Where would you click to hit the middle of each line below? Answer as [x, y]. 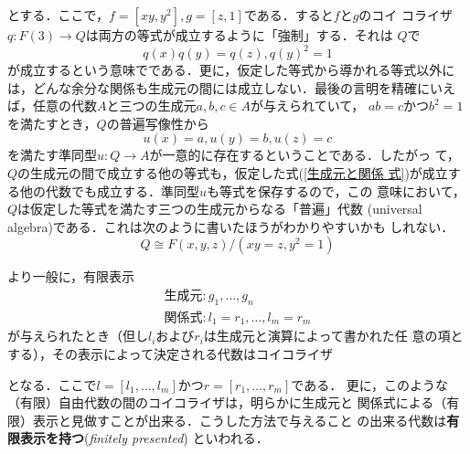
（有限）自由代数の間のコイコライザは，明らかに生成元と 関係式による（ [227, 402]
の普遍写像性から [158, 123]
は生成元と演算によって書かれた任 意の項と [333, 336]
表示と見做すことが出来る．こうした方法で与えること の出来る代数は [240, 420]
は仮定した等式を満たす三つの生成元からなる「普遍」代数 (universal [220, 209]
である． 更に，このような [370, 384]
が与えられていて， [308, 106]
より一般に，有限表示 [71, 276]
